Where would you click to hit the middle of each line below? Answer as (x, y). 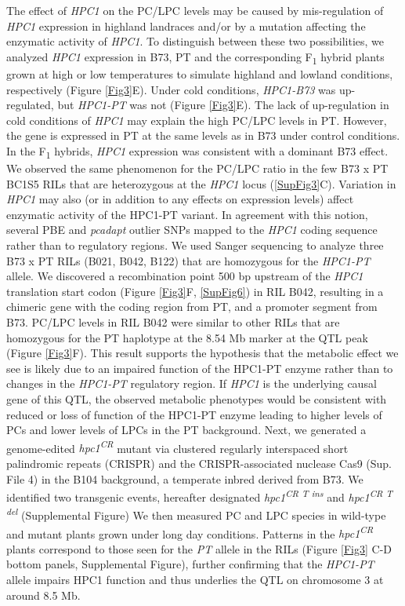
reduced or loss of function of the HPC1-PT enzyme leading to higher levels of (194, 414)
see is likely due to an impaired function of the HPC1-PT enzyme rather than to (200, 368)
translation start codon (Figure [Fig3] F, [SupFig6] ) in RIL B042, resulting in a (195, 291)
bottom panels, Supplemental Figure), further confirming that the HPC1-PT (190, 564)
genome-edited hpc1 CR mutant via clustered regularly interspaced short (177, 447)
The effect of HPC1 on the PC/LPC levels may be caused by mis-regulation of (195, 10)
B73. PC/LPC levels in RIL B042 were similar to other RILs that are (173, 321)
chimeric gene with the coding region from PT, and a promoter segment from (192, 307)
